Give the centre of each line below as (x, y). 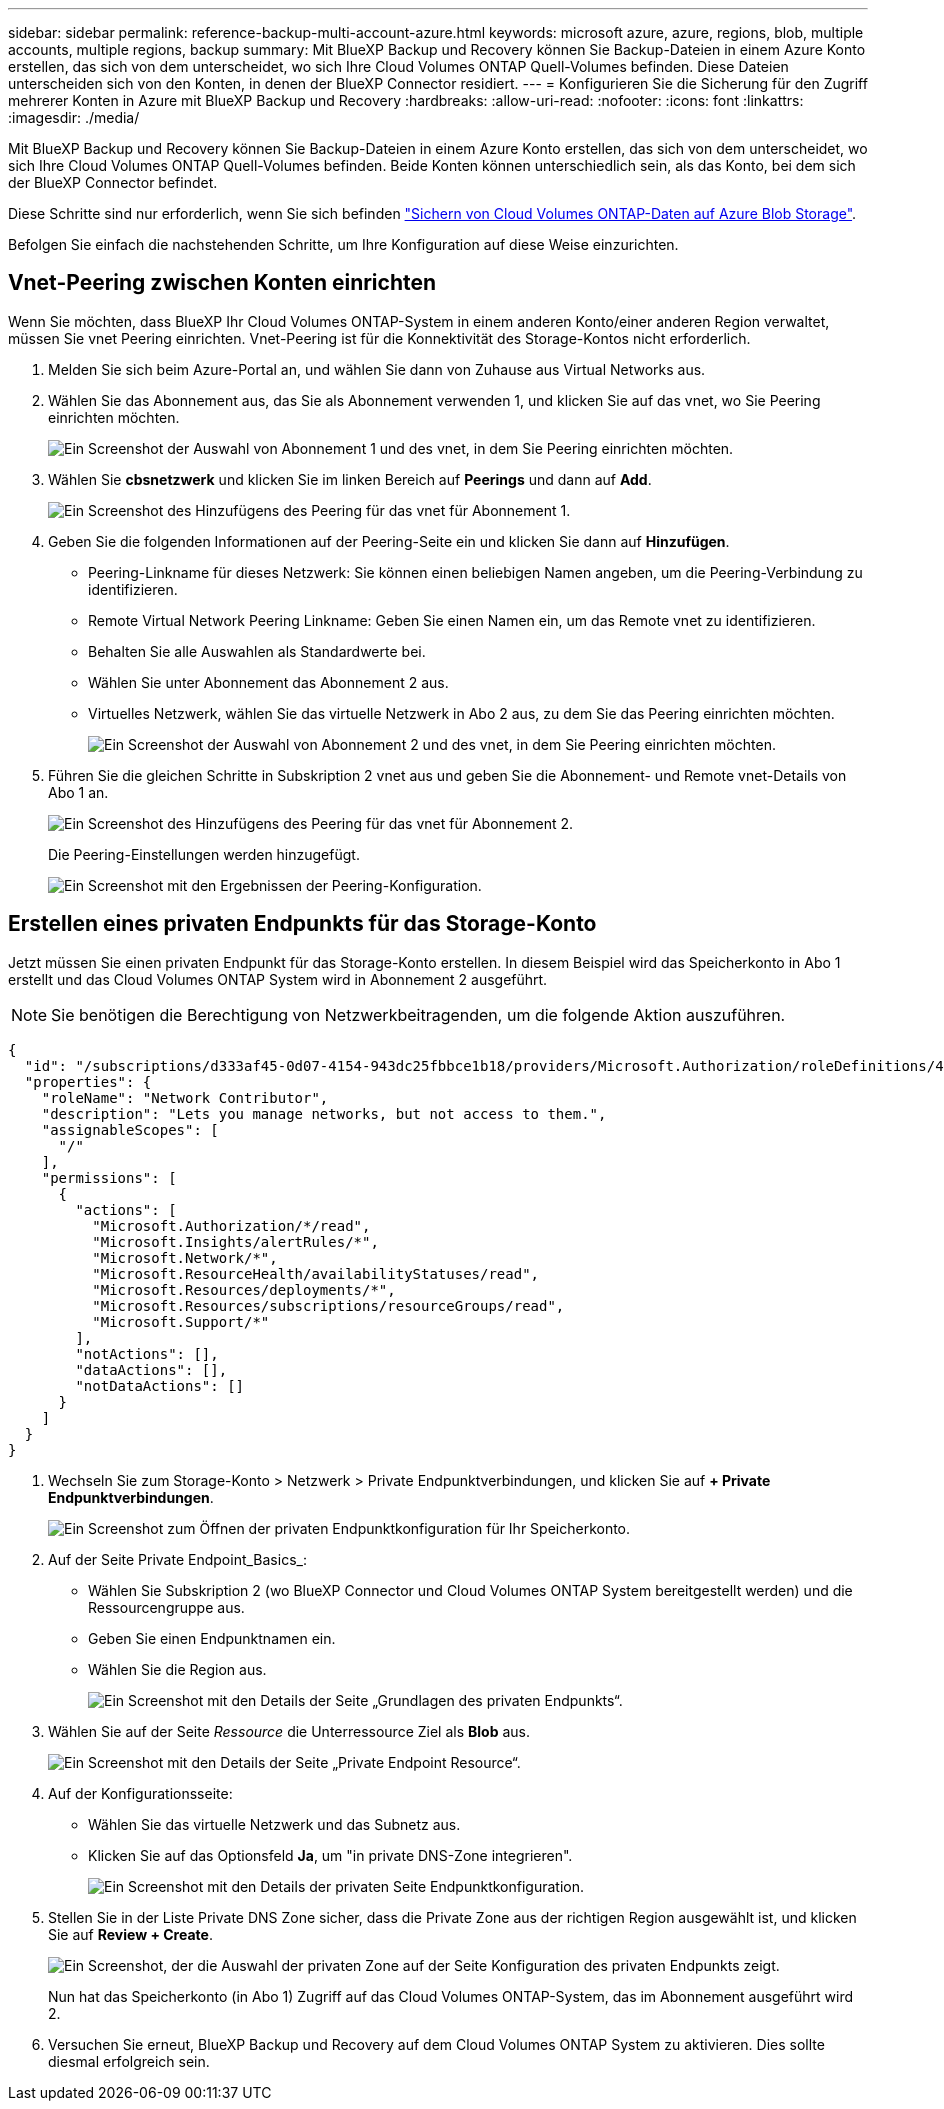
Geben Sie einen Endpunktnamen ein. (212, 1638)
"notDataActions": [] (160, 1385)
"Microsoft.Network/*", (185, 1257)
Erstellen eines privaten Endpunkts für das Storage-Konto (302, 924)
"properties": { (88, 1081)
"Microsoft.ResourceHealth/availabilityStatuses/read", (316, 1273)
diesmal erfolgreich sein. (129, 2061)
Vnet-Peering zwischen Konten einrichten (222, 283)
